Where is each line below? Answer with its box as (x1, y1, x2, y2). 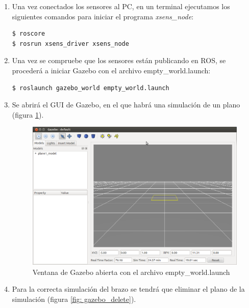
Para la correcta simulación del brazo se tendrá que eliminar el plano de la (12, 284, 245, 294)
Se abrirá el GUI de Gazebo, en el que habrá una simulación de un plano (12, 99, 240, 110)
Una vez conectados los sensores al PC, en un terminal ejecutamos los (12, 1, 230, 11)
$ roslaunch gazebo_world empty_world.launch (12, 84, 169, 92)
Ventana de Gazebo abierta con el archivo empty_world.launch (32, 266, 230, 277)
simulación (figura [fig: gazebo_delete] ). (12, 293, 136, 304)
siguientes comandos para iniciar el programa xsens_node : (12, 11, 194, 21)
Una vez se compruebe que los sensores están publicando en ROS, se (12, 55, 226, 66)
